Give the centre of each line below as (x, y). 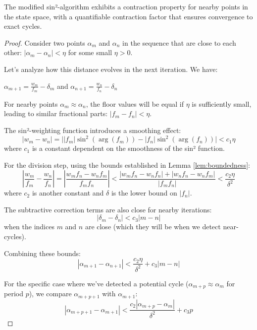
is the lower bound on (144, 193)
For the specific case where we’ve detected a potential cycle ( (96, 283)
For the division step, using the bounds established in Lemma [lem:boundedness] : (127, 165)
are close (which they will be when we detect (153, 227)
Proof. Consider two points (45, 42)
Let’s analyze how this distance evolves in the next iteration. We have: (111, 69)
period (14, 294)
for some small (90, 52)
